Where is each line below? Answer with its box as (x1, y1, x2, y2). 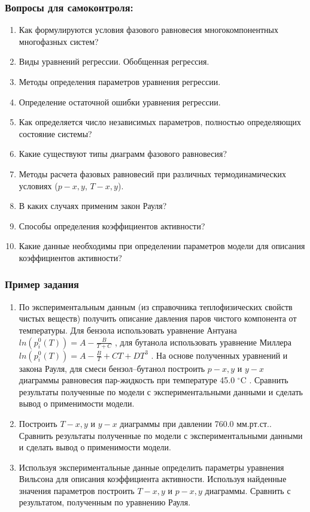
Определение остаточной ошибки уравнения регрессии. (19, 95, 221, 108)
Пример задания (5, 277, 79, 292)
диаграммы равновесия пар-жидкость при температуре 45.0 (19, 374, 235, 386)
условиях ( (19, 179, 58, 192)
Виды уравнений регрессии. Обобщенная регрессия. (19, 55, 209, 68)
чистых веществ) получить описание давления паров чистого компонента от (19, 312, 297, 325)
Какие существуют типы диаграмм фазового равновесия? (19, 147, 227, 160)
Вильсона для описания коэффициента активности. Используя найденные (19, 472, 287, 485)
